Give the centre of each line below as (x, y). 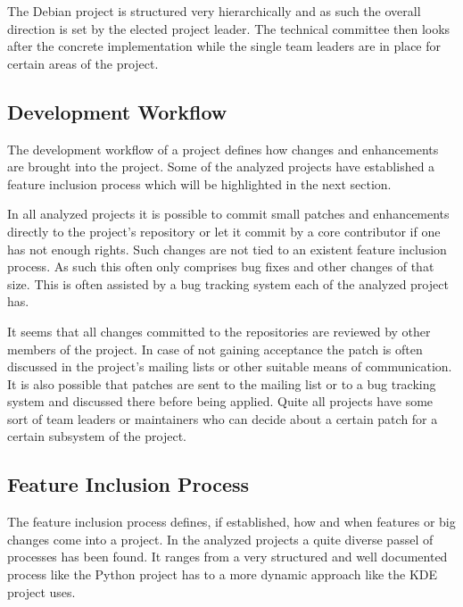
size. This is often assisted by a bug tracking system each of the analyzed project (228, 283)
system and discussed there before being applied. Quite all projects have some (220, 401)
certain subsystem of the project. (97, 436)
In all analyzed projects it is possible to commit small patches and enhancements (228, 214)
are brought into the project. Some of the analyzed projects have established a (221, 166)
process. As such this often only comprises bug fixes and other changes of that (221, 266)
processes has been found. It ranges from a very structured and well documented (227, 557)
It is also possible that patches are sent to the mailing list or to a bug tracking (222, 383)
